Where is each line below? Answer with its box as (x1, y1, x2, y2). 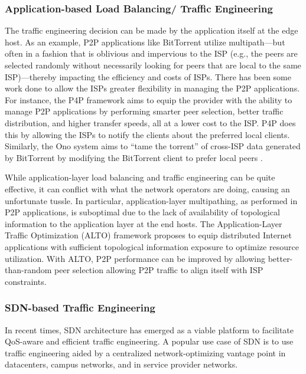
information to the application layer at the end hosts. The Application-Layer (5, 217, 282, 229)
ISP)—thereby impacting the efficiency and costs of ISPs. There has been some (5, 70, 291, 83)
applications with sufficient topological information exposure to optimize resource (5, 240, 299, 252)
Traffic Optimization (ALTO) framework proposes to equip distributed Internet (5, 229, 292, 241)
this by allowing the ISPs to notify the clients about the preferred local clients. (5, 128, 290, 140)
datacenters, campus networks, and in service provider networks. (5, 358, 238, 370)
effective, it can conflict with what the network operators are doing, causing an (5, 182, 290, 195)
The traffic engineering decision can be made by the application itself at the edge (5, 24, 298, 37)
